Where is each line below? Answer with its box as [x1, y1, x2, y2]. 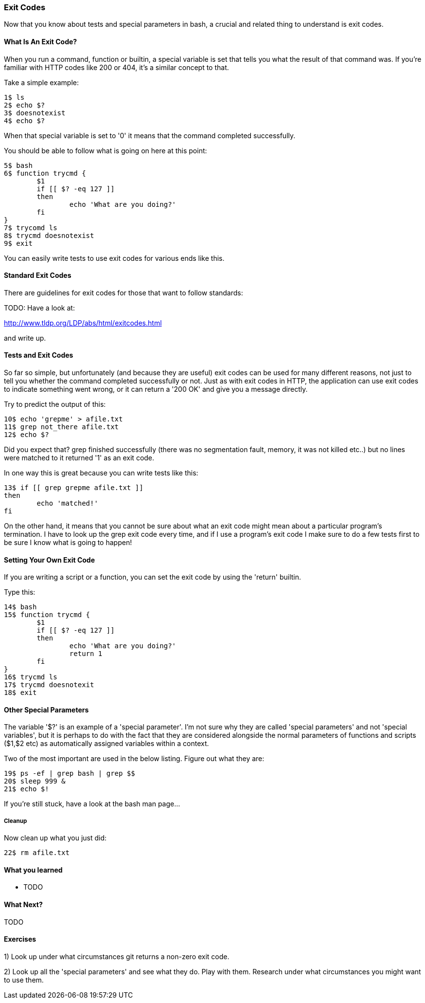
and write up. [4, 333, 46, 342]
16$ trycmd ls [4, 673, 57, 681]
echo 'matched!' [36, 499, 98, 508]
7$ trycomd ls [4, 223, 57, 232]
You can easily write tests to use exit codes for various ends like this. [4, 254, 225, 262]
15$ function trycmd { [4, 611, 90, 619]
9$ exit [4, 239, 33, 247]
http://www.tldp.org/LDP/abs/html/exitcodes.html [4, 318, 162, 327]
